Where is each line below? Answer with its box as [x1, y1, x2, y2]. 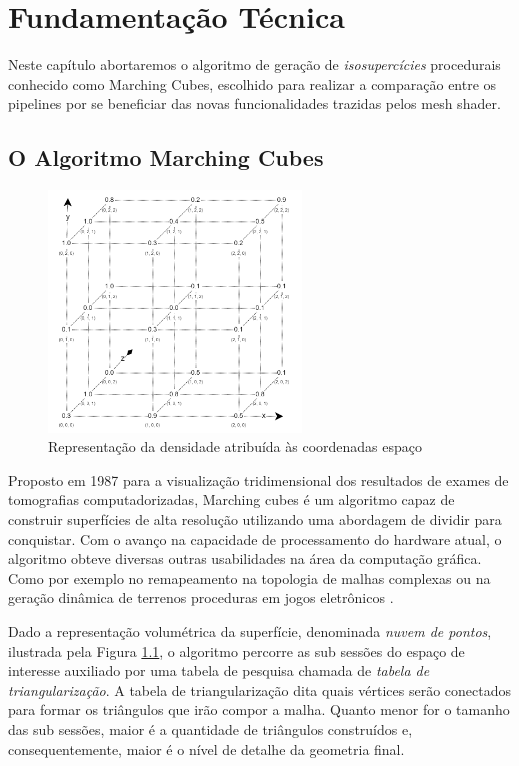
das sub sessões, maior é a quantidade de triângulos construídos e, [8, 718, 413, 739]
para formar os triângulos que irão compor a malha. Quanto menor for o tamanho [8, 699, 510, 720]
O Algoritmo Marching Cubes [8, 142, 324, 173]
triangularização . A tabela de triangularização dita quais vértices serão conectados [8, 679, 511, 700]
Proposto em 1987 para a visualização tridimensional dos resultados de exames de [8, 469, 509, 490]
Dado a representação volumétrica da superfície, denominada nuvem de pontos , [8, 620, 492, 641]
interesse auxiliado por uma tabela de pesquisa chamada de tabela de [8, 660, 430, 681]
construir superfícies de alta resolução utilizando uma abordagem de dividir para [8, 509, 502, 530]
